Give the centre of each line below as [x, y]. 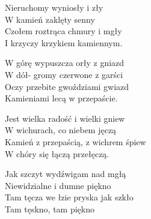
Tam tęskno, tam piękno [50, 208]
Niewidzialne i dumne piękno [58, 185]
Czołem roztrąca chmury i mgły [63, 31]
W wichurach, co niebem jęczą [61, 130]
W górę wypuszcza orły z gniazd [65, 63]
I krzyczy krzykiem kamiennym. [64, 42]
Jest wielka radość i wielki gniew [65, 118]
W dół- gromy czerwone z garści [64, 74]
